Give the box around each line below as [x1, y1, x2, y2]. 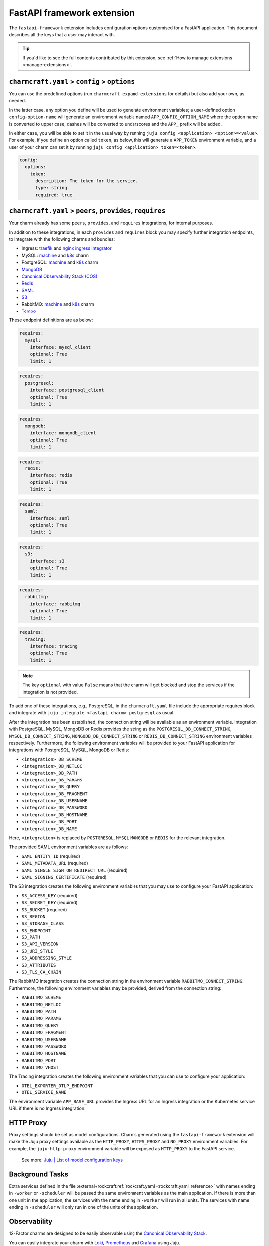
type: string [35, 185, 67, 191]
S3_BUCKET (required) [21, 906, 67, 912]
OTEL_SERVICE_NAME [21, 1090, 67, 1095]
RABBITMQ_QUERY [21, 1022, 59, 1028]
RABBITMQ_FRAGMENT [21, 1030, 67, 1035]
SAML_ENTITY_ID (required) [21, 853, 81, 859]
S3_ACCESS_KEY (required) [21, 892, 78, 898]
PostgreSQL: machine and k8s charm [21, 259, 98, 265]
